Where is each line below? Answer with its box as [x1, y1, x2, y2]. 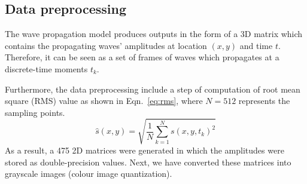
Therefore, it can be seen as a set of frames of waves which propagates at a [5, 51, 279, 63]
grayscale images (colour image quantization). [5, 167, 172, 180]
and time [239, 39, 273, 51]
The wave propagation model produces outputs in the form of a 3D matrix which [5, 27, 303, 40]
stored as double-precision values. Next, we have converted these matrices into [5, 155, 291, 168]
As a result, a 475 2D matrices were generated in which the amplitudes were [5, 143, 284, 156]
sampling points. [5, 106, 65, 118]
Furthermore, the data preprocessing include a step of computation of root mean [5, 82, 300, 95]
